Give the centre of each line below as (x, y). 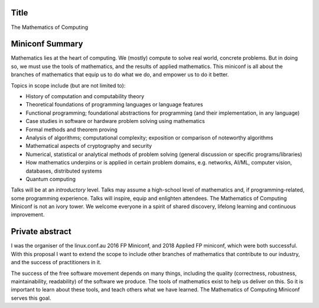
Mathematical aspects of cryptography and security (89, 146)
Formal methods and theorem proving (71, 129)
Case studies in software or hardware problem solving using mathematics (115, 121)
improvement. (28, 215)
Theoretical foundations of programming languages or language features (114, 105)
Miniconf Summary (47, 44)
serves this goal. (31, 298)
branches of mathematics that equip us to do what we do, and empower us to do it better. (120, 74)
